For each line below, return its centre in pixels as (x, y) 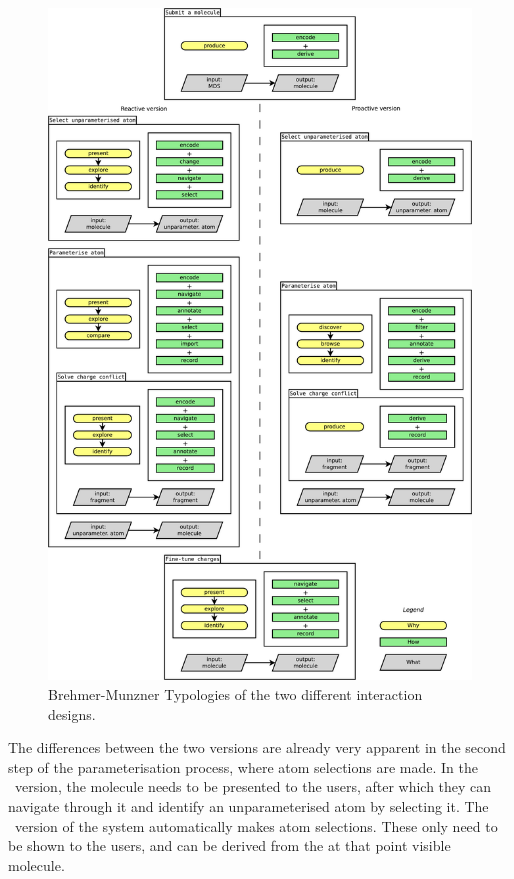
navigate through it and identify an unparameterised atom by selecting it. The (248, 806)
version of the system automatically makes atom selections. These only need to (256, 825)
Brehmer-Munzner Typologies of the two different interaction (235, 694)
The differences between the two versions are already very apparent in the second (257, 747)
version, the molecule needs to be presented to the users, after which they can (253, 786)
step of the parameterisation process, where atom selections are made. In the (243, 766)
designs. (72, 713)
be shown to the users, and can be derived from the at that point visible (229, 845)
